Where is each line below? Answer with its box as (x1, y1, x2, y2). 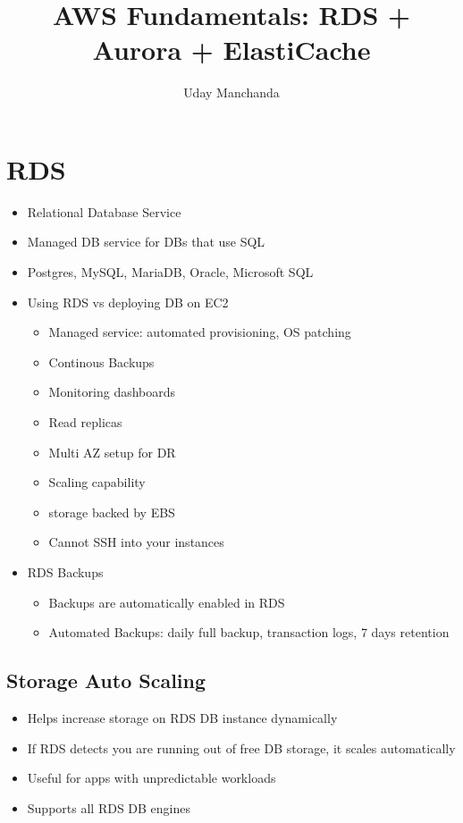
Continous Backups (48, 352, 155, 371)
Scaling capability (48, 473, 146, 491)
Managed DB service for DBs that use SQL (27, 232, 265, 251)
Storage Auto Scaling (6, 667, 206, 694)
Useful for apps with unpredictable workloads (27, 768, 276, 787)
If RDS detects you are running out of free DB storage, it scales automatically (27, 738, 456, 757)
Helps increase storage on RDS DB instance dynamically (27, 708, 338, 726)
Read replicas (48, 413, 122, 431)
